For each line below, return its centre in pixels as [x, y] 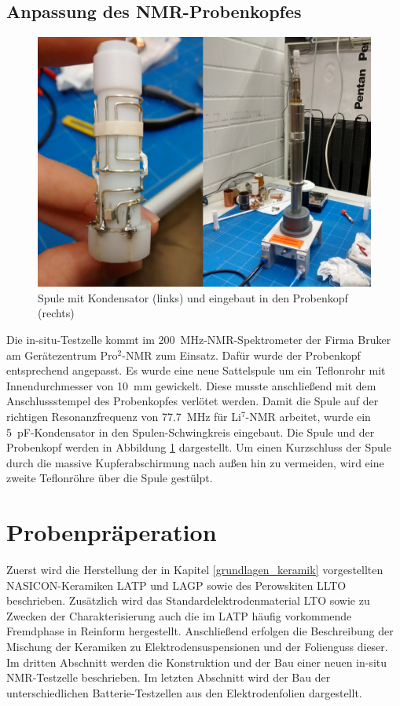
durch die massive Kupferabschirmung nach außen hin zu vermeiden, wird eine [195, 462]
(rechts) [56, 313]
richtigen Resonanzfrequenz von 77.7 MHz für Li [124, 416]
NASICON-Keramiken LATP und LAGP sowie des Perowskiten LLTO [176, 585]
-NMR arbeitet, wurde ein [308, 416]
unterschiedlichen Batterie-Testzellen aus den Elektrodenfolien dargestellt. [184, 692]
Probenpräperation [112, 532]
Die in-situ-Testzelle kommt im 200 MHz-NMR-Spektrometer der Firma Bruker [199, 339]
